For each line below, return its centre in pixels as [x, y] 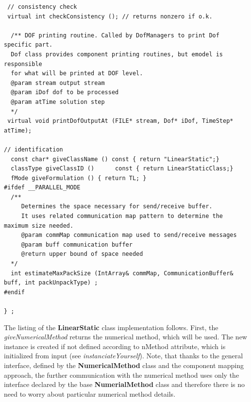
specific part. [28, 45]
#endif [14, 292]
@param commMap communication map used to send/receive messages [129, 235]
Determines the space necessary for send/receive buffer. [117, 207]
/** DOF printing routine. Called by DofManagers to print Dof [115, 35]
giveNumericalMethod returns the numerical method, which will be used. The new [125, 337]
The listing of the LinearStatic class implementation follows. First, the [111, 327]
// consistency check [42, 7]
